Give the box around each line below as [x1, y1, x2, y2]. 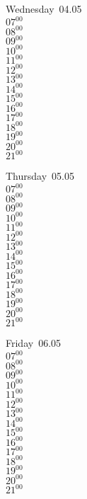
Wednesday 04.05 [6, 1, 82, 16]
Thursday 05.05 [6, 168, 74, 183]
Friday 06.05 [6, 335, 62, 350]
